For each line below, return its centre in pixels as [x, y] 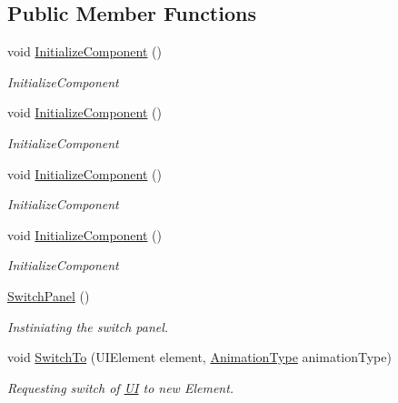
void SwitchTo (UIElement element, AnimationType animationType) [199, 357]
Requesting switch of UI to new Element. [121, 387]
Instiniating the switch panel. [88, 326]
